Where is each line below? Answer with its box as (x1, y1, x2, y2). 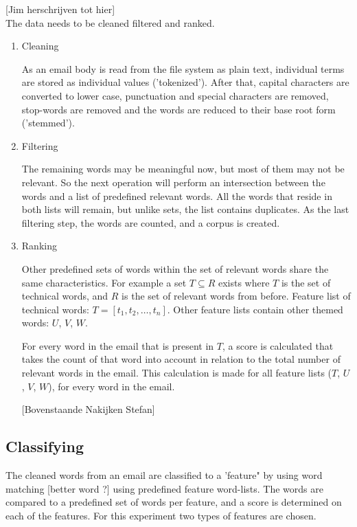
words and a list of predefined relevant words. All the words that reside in (21, 188, 332, 203)
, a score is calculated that (222, 338, 334, 352)
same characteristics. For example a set (21, 275, 187, 289)
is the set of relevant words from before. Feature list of (122, 289, 351, 303)
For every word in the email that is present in (21, 338, 214, 352)
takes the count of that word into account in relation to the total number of (21, 352, 341, 366)
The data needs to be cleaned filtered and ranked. (5, 15, 215, 30)
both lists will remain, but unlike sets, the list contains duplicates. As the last (21, 202, 349, 216)
